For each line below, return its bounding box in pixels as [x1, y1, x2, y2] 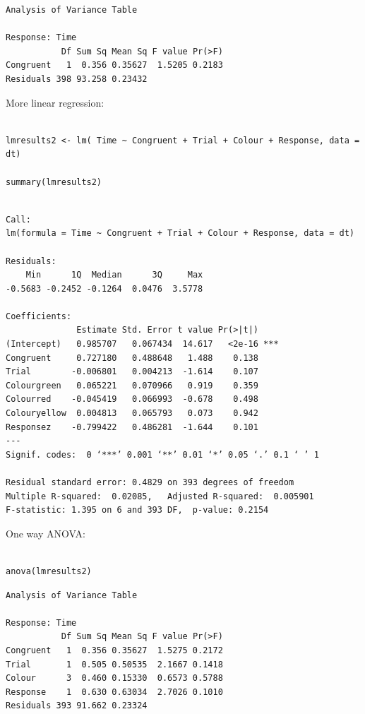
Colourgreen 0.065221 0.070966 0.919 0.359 [6, 380, 258, 391]
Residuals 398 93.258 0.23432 [6, 73, 148, 84]
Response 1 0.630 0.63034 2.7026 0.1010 [6, 686, 223, 697]
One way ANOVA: [6, 525, 85, 540]
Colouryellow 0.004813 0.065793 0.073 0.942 [6, 408, 258, 419]
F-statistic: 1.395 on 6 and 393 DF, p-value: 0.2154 [6, 505, 269, 516]
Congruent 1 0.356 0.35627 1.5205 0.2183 [6, 60, 223, 71]
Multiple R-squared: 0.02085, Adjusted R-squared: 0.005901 [6, 491, 314, 501]
